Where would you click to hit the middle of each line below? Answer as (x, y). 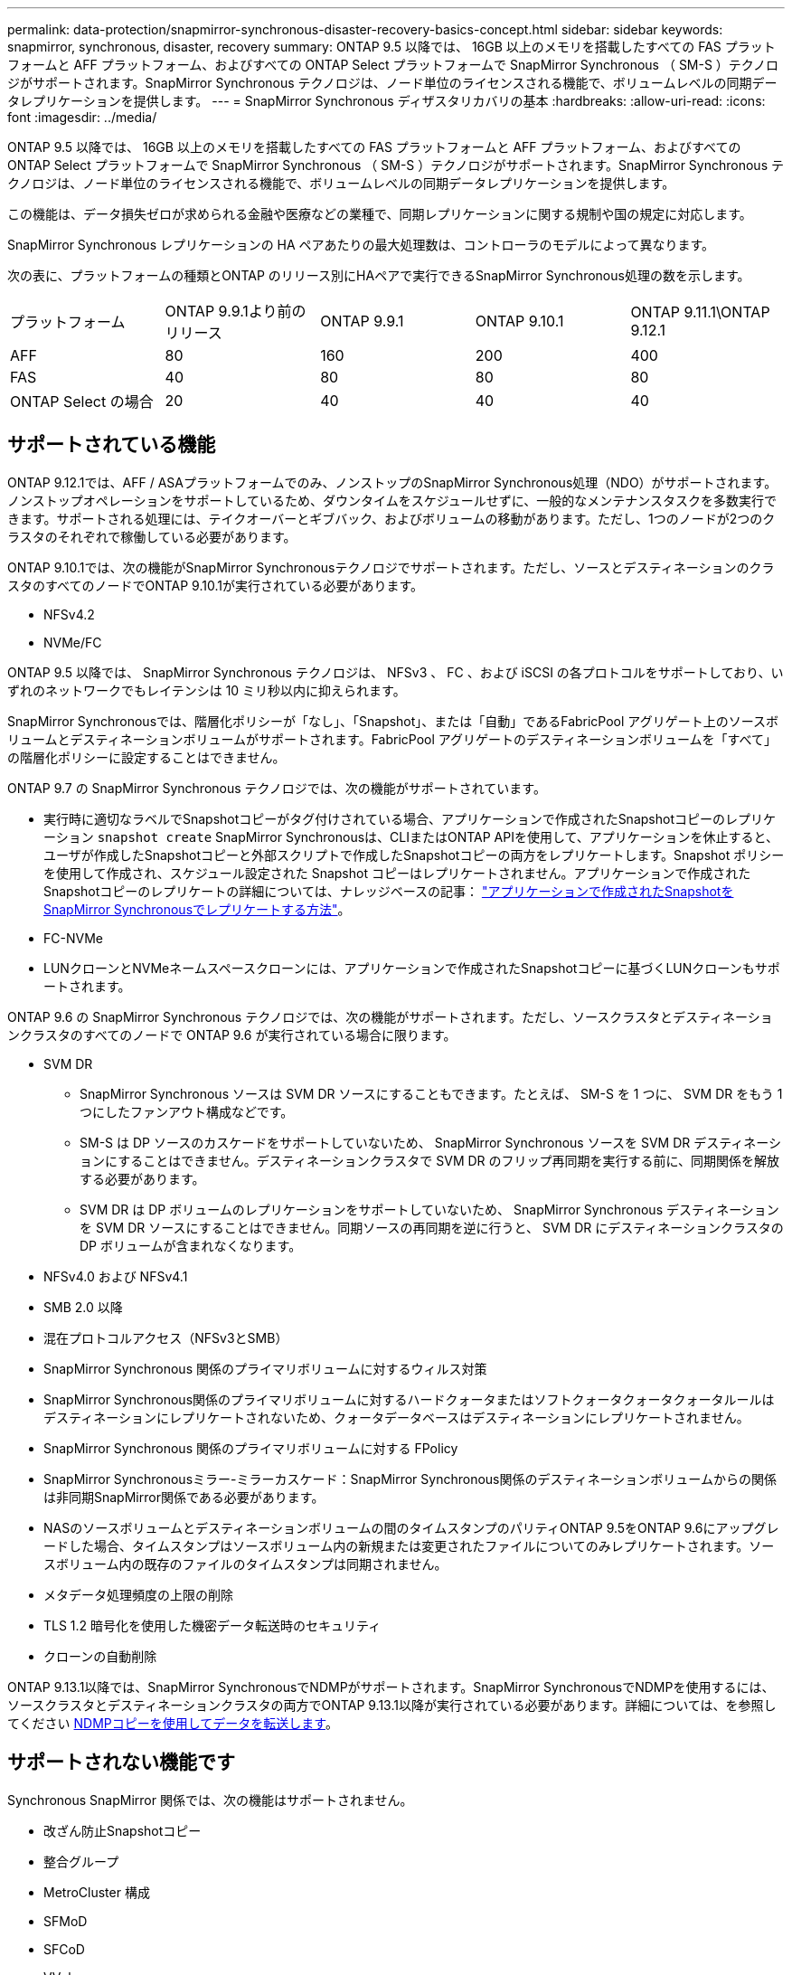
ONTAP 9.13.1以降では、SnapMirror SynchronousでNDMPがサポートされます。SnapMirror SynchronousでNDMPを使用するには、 (391, 1687)
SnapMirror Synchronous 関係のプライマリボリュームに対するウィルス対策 (265, 1368)
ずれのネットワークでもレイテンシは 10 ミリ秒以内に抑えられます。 (207, 690)
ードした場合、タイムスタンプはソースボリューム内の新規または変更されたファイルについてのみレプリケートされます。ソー (409, 1545)
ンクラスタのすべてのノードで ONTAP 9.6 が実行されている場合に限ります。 (232, 1035)
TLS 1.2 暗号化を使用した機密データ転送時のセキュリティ (212, 1625)
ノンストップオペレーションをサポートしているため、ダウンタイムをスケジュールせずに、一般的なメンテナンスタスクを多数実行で (392, 500)
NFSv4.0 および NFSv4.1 (116, 1276)
